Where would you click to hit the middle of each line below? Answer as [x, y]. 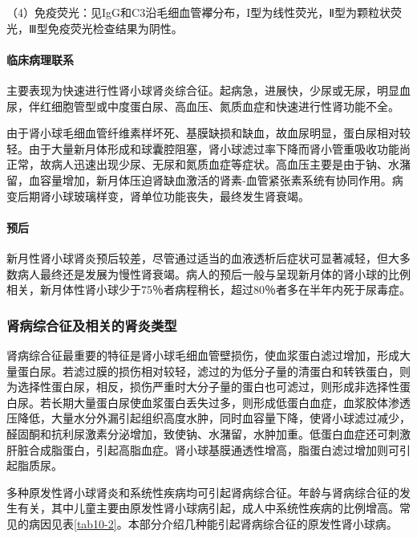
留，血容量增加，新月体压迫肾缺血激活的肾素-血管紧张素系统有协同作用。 [199, 179]
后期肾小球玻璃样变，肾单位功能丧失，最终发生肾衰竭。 [163, 196]
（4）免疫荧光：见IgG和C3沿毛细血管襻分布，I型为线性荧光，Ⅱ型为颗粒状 [199, 12]
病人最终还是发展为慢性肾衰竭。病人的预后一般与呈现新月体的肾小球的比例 [214, 273]
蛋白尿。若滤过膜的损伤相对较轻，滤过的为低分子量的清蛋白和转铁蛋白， [208, 371]
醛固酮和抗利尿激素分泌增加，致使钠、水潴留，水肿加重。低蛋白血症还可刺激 [208, 433]
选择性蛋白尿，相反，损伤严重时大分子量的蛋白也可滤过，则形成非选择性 [208, 387]
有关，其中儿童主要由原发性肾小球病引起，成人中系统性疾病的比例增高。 [208, 508]
